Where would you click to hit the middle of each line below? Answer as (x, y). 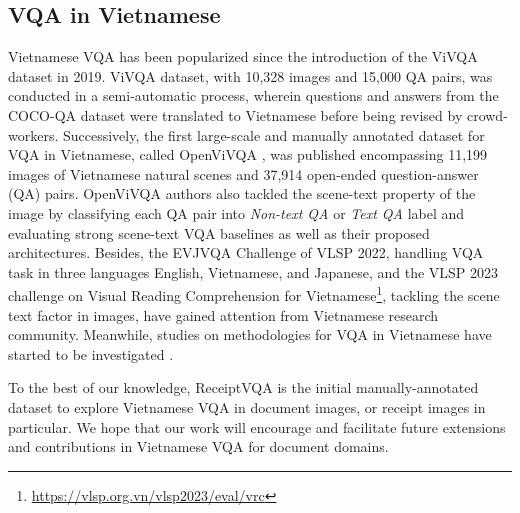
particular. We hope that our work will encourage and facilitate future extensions (257, 426)
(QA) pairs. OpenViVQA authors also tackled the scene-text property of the (242, 193)
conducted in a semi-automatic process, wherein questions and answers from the (253, 95)
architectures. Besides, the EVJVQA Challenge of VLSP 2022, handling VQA (246, 252)
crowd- (487, 114)
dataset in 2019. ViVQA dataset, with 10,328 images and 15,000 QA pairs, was (250, 75)
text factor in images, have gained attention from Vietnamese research (223, 314)
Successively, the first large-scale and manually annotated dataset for (273, 134)
